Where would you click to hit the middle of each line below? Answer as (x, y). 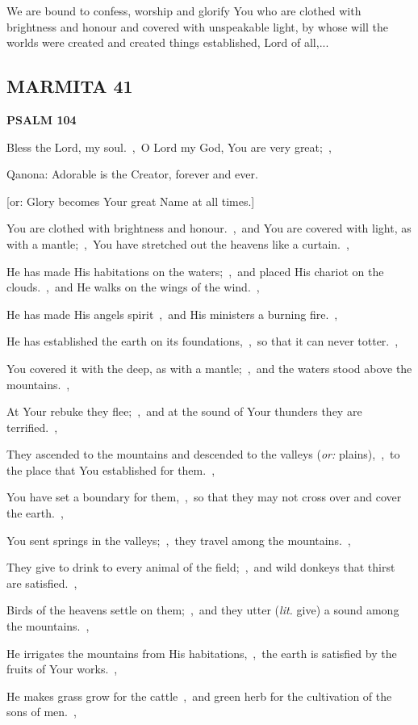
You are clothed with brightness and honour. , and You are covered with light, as (209, 228)
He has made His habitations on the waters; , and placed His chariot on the (195, 271)
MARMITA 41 (70, 86)
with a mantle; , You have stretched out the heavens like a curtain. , (178, 243)
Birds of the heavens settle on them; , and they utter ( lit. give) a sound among (203, 610)
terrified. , (32, 427)
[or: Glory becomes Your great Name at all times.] (131, 201)
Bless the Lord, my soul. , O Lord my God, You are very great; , (169, 147)
